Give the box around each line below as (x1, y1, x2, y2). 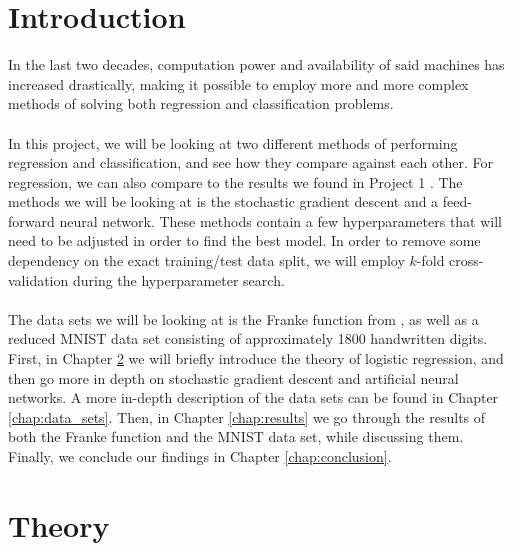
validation (8, 269, 69, 290)
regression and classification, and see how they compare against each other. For (8, 152, 493, 173)
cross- (449, 250, 484, 271)
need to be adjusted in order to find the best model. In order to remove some (8, 230, 481, 251)
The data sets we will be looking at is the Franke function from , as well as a (8, 308, 479, 329)
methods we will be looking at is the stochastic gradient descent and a (8, 191, 439, 212)
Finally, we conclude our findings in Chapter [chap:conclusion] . (8, 446, 392, 466)
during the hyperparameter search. (72, 269, 285, 290)
